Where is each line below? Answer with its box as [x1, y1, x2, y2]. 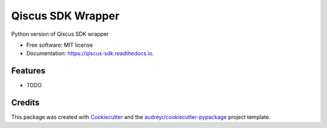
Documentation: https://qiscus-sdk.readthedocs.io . [26, 50, 154, 57]
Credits [11, 98, 40, 108]
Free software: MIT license [26, 41, 93, 49]
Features [11, 66, 45, 76]
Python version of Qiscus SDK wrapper [11, 30, 109, 38]
